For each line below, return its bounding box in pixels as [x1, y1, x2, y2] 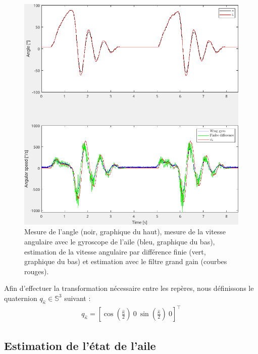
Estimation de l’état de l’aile [4, 337, 156, 353]
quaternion [4, 292, 37, 303]
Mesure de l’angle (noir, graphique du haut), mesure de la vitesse [24, 226, 226, 237]
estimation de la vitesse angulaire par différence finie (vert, [24, 246, 206, 257]
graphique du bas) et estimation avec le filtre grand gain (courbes [24, 256, 227, 267]
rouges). [24, 266, 49, 276]
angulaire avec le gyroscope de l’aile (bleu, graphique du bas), [24, 236, 215, 247]
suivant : [64, 292, 91, 303]
